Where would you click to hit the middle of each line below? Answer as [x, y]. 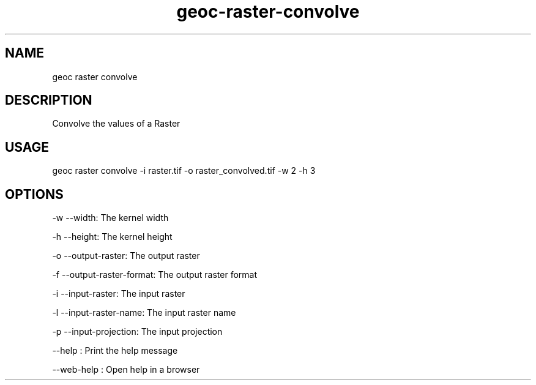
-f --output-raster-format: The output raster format [155, 275]
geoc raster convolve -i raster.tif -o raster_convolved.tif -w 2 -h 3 [184, 171]
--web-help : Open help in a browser [126, 370]
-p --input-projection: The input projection [137, 332]
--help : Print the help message [115, 351]
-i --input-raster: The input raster [119, 294]
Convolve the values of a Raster [116, 124]
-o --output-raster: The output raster [126, 256]
